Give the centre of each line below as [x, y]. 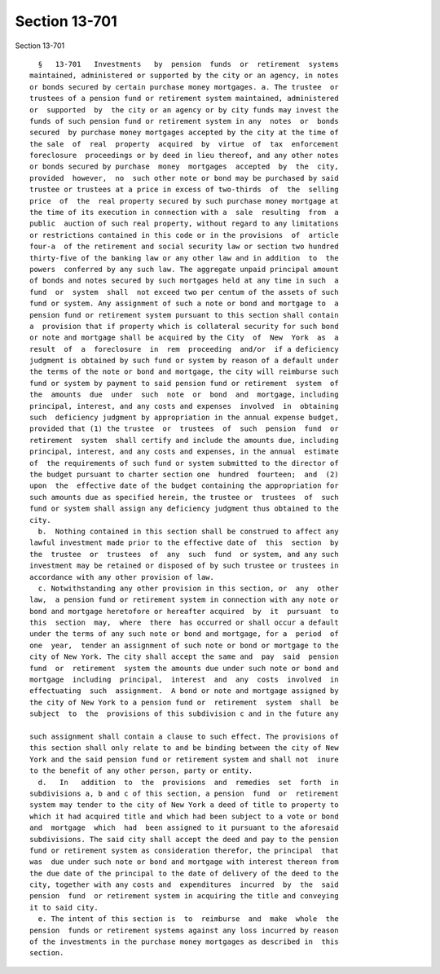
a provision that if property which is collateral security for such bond [184, 326]
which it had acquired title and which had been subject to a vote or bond [184, 816]
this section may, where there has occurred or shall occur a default [184, 623]
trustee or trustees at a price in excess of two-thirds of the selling [184, 190]
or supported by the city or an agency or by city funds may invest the [184, 110]
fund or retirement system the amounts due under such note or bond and [184, 668]
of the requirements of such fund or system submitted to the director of [184, 463]
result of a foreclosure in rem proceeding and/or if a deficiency [184, 349]
